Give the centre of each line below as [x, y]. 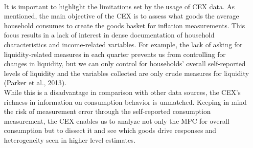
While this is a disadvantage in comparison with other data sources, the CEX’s [122, 92]
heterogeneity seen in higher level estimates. [70, 139]
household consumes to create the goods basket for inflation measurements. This [125, 25]
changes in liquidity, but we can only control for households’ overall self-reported [125, 64]
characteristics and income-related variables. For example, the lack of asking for [123, 44]
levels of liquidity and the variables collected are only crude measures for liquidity [126, 73]
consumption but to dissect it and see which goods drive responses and [110, 130]
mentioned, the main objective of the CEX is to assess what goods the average [122, 16]
